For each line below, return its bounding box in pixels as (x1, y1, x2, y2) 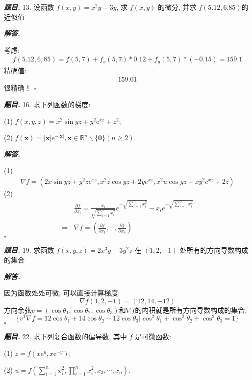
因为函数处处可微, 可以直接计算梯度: (4, 288, 120, 298)
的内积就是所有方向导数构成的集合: (135, 304, 247, 315)
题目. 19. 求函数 (4, 245, 54, 255)
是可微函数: (134, 331, 171, 342)
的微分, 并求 (157, 2, 197, 12)
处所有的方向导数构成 (179, 245, 249, 255)
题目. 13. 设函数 (4, 2, 54, 12)
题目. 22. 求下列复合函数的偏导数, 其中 (4, 331, 127, 342)
